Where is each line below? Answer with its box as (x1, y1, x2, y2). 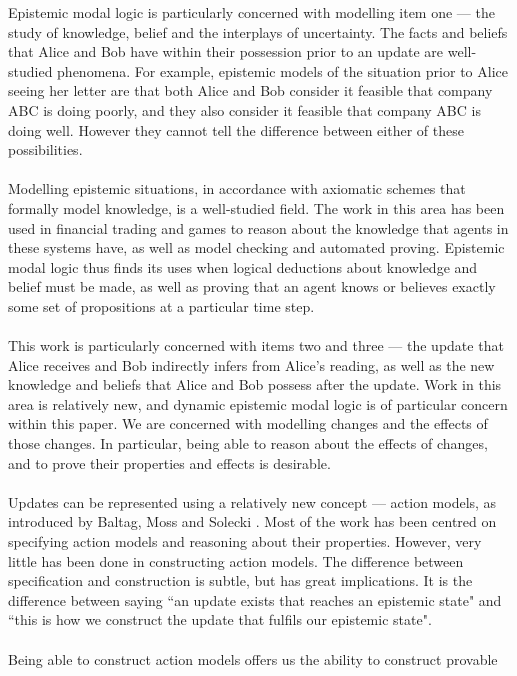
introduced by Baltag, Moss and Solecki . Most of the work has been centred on (8, 511, 497, 532)
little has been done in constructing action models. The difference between (8, 550, 464, 571)
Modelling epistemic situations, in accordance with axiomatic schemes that (8, 178, 466, 199)
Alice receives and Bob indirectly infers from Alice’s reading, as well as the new (8, 354, 495, 375)
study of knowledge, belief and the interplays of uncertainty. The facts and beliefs (8, 21, 508, 42)
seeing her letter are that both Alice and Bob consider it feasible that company (8, 80, 493, 101)
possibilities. (8, 139, 83, 160)
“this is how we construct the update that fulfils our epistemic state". (8, 609, 432, 630)
